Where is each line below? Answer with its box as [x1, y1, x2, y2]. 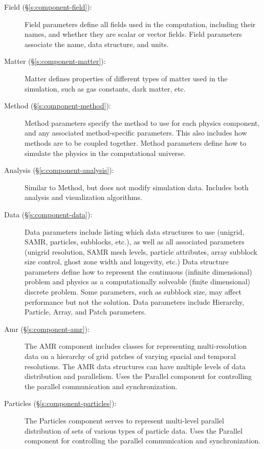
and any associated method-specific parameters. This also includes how [25, 127, 247, 138]
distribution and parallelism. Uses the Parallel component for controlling [25, 371, 252, 381]
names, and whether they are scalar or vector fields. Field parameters [25, 29, 242, 39]
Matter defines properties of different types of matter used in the [25, 73, 228, 83]
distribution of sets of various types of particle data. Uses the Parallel [25, 425, 243, 436]
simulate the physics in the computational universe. [25, 147, 186, 158]
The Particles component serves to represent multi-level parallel [25, 415, 224, 425]
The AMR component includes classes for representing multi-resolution [25, 341, 247, 351]
